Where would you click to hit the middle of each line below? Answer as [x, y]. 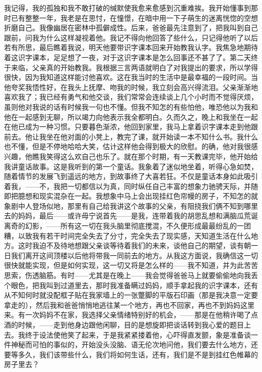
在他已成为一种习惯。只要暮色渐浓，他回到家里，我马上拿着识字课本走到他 [127, 127]
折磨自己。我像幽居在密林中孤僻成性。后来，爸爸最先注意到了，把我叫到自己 [131, 28]
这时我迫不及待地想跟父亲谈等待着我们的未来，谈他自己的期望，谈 [127, 245]
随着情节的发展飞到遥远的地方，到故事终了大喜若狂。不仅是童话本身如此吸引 [131, 176]
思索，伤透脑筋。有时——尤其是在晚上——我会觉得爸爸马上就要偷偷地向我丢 [131, 275]
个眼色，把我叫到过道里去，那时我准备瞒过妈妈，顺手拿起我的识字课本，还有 [131, 285]
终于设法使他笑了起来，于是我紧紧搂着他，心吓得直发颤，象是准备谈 [138, 334]
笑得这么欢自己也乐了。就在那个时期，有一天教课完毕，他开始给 [152, 156]
